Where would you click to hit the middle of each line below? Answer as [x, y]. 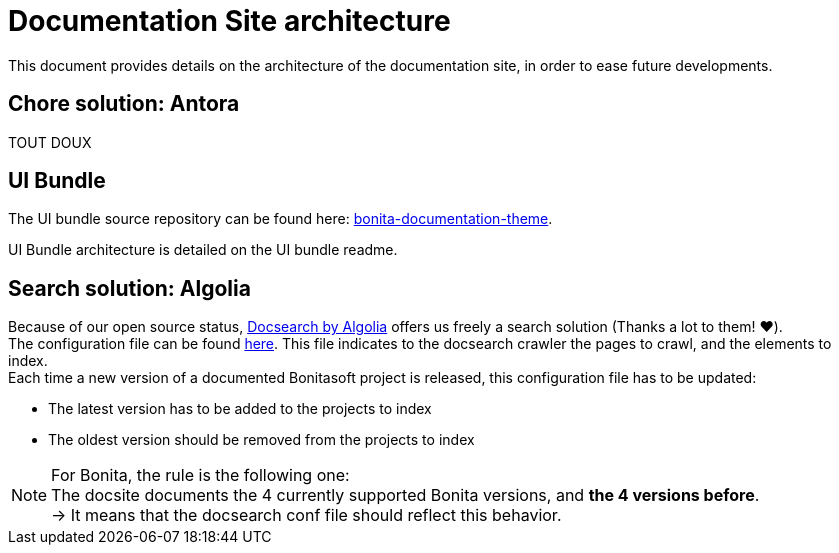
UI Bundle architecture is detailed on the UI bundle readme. [203, 250]
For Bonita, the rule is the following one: [200, 475]
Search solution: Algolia [129, 288]
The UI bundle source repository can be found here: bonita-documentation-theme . [280, 219]
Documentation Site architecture [229, 21]
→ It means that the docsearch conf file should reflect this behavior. [306, 515]
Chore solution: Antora [124, 104]
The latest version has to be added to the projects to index [240, 409]
